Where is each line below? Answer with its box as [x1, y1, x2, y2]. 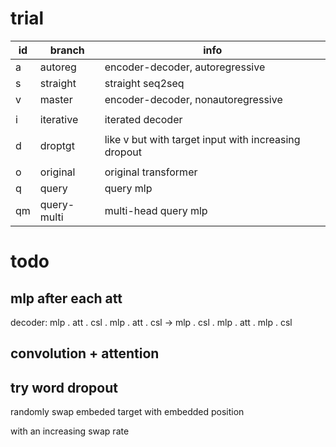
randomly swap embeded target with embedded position [10, 406, 245, 418]
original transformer [104, 165, 198, 179]
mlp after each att [10, 290, 123, 307]
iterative [39, 112, 79, 126]
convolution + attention [10, 345, 160, 362]
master [39, 92, 73, 106]
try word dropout [10, 379, 118, 396]
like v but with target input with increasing [104, 132, 301, 146]
